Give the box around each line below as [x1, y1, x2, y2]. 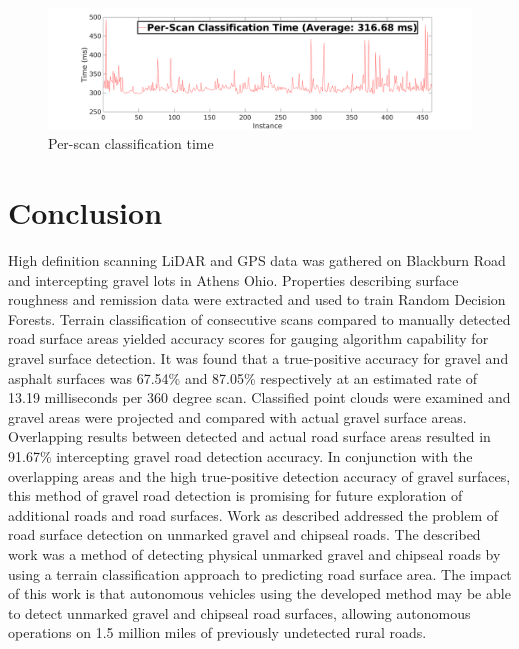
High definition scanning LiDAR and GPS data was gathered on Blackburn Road [8, 250, 506, 271]
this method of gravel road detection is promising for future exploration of [8, 485, 463, 506]
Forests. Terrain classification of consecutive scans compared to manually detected [8, 308, 511, 329]
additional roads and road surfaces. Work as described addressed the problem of [8, 504, 499, 525]
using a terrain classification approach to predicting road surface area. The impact [8, 563, 512, 584]
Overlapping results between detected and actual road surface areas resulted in [8, 426, 491, 447]
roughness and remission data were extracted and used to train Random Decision [8, 289, 506, 310]
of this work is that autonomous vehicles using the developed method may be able [8, 583, 511, 604]
